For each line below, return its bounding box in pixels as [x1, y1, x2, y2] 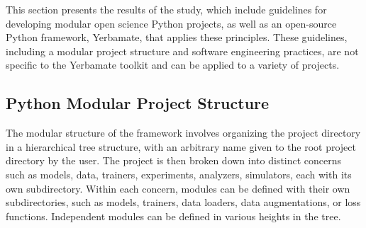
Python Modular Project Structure [6, 92, 270, 114]
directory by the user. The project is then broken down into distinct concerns [6, 153, 342, 168]
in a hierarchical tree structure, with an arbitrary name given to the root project [6, 139, 356, 154]
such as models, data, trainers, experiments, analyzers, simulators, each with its [6, 166, 352, 181]
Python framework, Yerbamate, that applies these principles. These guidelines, [6, 30, 348, 45]
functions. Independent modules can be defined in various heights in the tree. [6, 208, 341, 223]
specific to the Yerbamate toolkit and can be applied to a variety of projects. [6, 57, 340, 72]
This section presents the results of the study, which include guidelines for [6, 2, 327, 16]
